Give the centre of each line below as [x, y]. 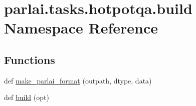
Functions [30, 59]
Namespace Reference [81, 28]
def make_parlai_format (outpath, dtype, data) [78, 80]
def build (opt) [27, 97]
